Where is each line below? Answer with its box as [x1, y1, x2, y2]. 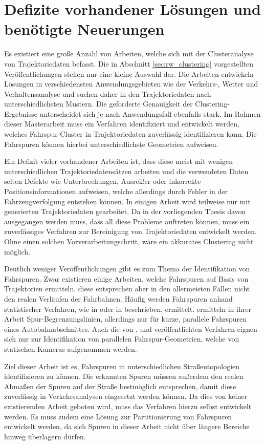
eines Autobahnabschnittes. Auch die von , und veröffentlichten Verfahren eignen [4, 323, 257, 334]
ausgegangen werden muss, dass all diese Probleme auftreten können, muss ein [4, 216, 250, 226]
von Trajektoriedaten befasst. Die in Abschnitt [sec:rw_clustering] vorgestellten [4, 58, 253, 69]
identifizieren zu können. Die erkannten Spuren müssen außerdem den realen [4, 371, 244, 382]
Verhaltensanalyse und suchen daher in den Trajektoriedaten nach [4, 88, 211, 99]
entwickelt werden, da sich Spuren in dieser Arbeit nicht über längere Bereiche [4, 421, 250, 432]
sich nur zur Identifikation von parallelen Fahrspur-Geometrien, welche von [4, 333, 239, 344]
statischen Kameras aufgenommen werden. [4, 343, 137, 354]
